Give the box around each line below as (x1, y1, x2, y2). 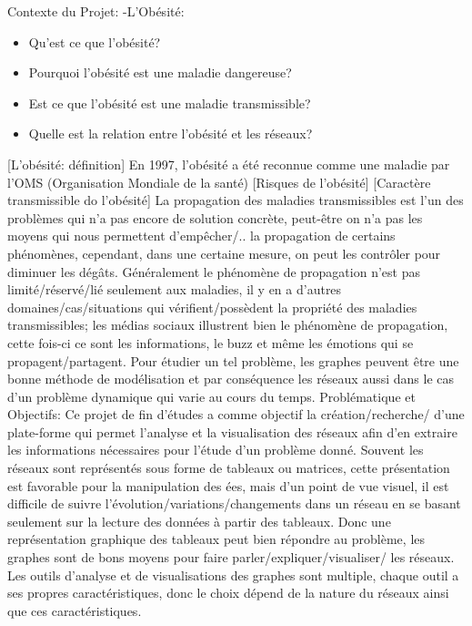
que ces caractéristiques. (7, 600, 142, 620)
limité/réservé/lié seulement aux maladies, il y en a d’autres (7, 280, 342, 299)
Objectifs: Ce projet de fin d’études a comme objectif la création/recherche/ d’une (7, 405, 465, 424)
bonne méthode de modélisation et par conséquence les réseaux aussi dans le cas (7, 369, 455, 388)
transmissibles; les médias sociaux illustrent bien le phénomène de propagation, (7, 315, 448, 334)
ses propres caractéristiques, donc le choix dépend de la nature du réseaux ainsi (7, 583, 449, 602)
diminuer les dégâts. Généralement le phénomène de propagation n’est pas (7, 262, 420, 281)
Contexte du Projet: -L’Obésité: (7, 2, 185, 20)
